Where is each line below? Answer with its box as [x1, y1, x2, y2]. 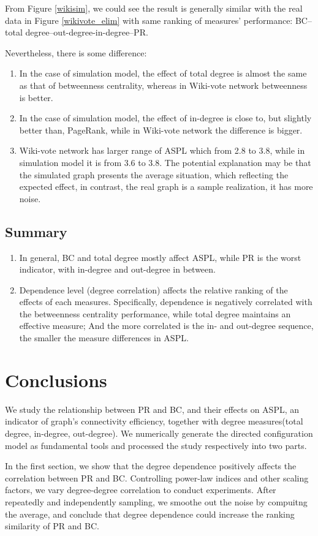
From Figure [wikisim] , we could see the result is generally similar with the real [5, 2, 303, 14]
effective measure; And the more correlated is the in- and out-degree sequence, [19, 319, 314, 332]
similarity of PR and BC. [5, 519, 99, 532]
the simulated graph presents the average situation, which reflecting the [19, 168, 289, 181]
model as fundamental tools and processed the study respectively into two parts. [5, 439, 307, 451]
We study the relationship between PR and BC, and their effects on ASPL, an [5, 402, 300, 415]
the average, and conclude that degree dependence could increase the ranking [5, 507, 295, 520]
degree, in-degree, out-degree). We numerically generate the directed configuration [5, 426, 313, 439]
